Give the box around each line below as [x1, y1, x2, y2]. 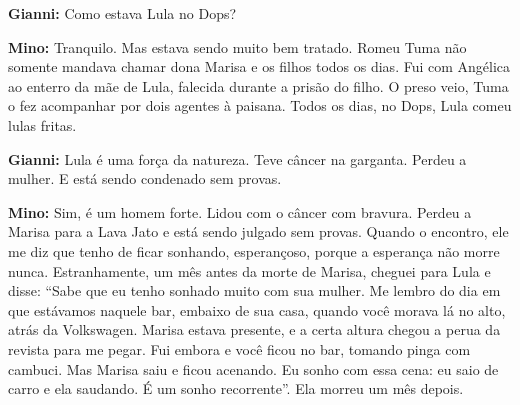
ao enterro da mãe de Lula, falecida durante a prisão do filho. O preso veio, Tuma [8, 75, 509, 96]
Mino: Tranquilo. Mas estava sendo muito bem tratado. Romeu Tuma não [8, 36, 467, 57]
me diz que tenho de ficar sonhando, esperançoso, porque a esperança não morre [8, 240, 500, 261]
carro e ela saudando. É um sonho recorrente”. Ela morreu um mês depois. [8, 378, 464, 399]
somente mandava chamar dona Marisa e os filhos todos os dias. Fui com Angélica [8, 56, 511, 77]
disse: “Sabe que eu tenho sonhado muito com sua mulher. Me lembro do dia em [8, 280, 501, 301]
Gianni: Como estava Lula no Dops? [8, 3, 237, 23]
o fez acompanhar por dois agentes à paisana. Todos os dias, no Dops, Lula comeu [8, 95, 512, 116]
